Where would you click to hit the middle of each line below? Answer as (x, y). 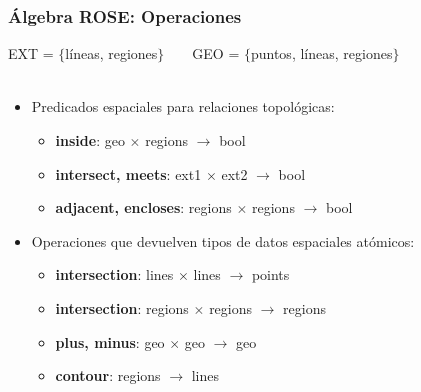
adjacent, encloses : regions (143, 207)
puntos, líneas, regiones (321, 53)
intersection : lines (114, 274)
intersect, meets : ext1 (128, 173)
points (270, 274)
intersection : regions (122, 307)
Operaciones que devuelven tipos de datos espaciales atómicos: (223, 240)
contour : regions (108, 375)
